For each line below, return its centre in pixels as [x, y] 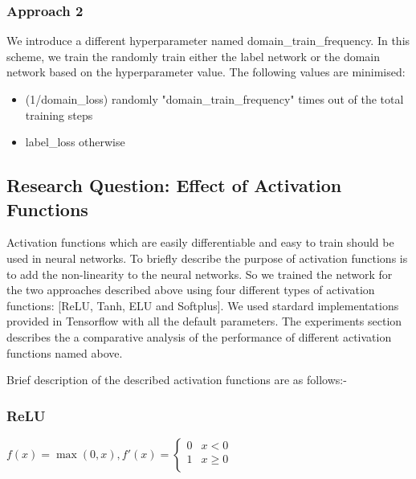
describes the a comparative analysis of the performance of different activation [199, 336]
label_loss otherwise [75, 142]
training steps [59, 115]
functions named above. [65, 352]
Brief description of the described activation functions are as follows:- [177, 380]
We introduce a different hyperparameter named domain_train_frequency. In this [208, 41]
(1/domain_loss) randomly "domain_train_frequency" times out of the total [214, 99]
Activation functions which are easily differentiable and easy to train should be [200, 242]
